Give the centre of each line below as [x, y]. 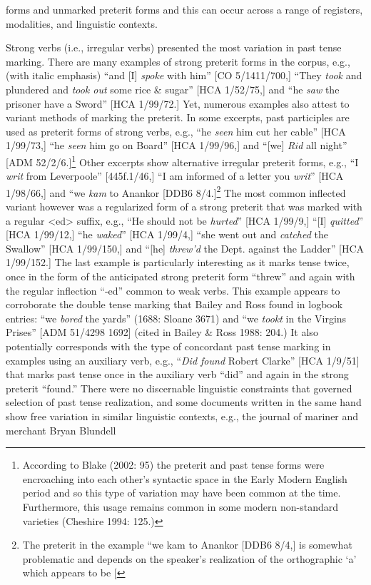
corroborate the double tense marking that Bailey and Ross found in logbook [174, 304]
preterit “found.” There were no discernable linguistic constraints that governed [179, 388]
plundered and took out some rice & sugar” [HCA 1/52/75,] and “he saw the [173, 89]
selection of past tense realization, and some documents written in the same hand [184, 402]
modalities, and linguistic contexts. [82, 23]
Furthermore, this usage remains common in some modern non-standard [180, 506]
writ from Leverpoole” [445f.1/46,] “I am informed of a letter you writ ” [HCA [175, 176]
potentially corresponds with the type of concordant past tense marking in [168, 346]
